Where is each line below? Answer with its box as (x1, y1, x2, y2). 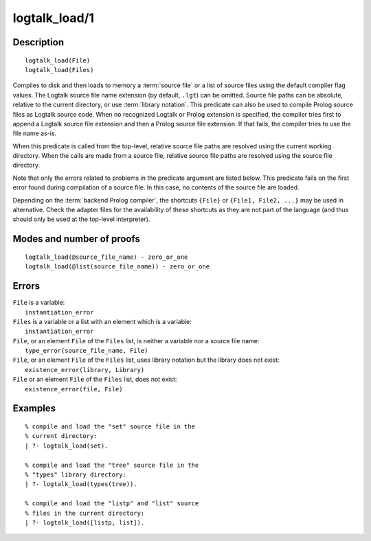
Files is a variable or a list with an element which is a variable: (12, 317, 192, 325)
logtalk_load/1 (12, 10, 95, 25)
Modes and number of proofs (12, 233, 140, 245)
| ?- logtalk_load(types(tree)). (25, 481, 137, 488)
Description (12, 36, 65, 48)
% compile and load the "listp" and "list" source (25, 500, 199, 507)
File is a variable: (12, 299, 65, 307)
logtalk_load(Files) (25, 66, 94, 73)
